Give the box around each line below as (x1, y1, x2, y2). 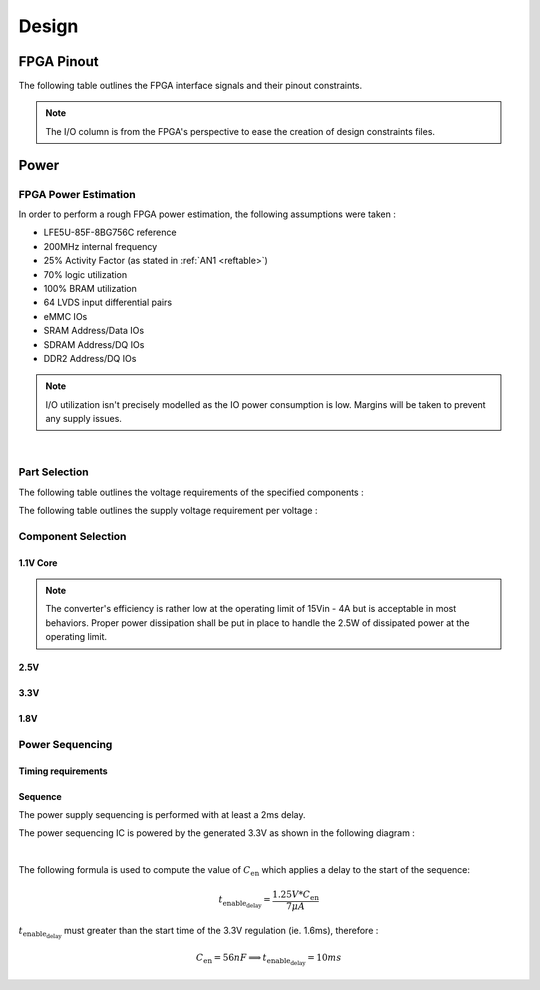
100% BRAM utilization (43, 282, 137, 294)
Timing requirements (18, 765, 109, 777)
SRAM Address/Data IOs (43, 325, 145, 337)
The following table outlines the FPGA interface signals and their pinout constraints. (18, 80, 363, 92)
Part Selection (18, 465, 89, 479)
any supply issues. (45, 413, 122, 425)
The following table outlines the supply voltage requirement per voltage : (18, 505, 318, 516)
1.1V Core (18, 556, 58, 569)
